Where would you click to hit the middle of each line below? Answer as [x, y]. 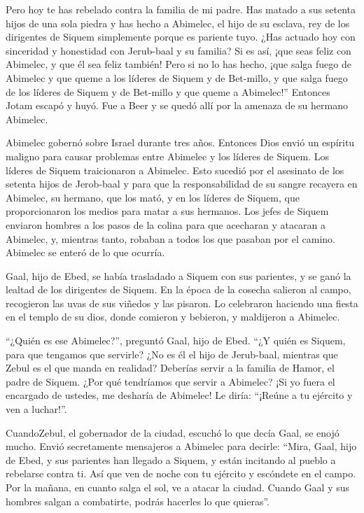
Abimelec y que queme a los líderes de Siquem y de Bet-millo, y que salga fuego [177, 77]
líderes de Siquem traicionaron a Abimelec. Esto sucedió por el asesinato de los [175, 170]
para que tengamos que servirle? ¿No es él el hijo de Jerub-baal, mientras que [172, 354]
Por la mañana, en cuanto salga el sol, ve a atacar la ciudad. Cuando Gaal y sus [178, 487]
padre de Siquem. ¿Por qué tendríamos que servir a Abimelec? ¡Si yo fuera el [170, 381]
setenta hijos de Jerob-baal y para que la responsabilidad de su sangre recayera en [182, 184]
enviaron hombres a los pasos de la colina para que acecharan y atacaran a [166, 224]
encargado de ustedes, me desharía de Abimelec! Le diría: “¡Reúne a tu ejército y [179, 395]
